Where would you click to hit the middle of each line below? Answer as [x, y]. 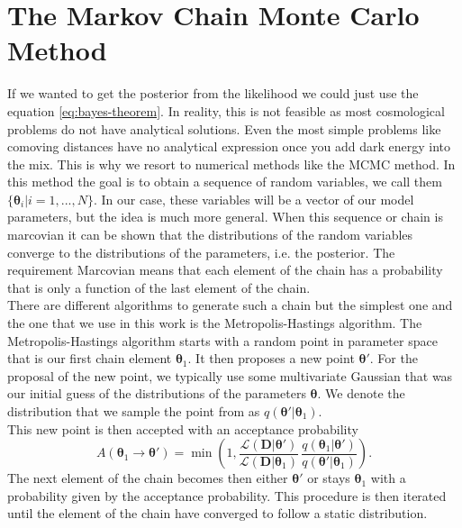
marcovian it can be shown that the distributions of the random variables [210, 235]
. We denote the [361, 393]
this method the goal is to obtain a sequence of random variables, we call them [225, 182]
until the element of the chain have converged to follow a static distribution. [217, 513]
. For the [394, 358]
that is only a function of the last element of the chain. [159, 287]
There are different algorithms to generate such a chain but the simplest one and [230, 305]
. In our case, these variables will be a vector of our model [254, 199]
